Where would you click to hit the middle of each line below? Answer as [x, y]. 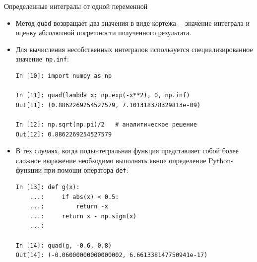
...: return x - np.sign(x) [83, 216]
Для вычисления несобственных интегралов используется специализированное [134, 49]
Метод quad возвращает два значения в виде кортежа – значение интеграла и [132, 23]
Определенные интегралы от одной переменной [76, 6]
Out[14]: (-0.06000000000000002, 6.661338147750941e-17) [112, 255]
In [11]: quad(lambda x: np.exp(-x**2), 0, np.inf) [103, 96]
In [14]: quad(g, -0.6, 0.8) [64, 245]
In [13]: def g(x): [48, 187]
